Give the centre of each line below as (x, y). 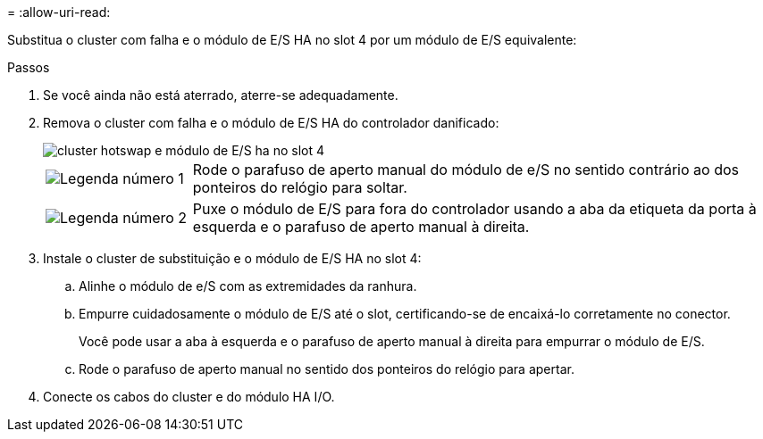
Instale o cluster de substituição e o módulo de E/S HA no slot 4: (232, 258)
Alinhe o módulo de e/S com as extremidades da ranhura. (248, 286)
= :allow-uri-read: (59, 12)
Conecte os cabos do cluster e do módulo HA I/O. (189, 397)
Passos (29, 67)
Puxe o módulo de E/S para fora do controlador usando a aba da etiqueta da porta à (474, 209)
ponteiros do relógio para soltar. (300, 187)
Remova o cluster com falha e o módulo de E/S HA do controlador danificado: (271, 123)
